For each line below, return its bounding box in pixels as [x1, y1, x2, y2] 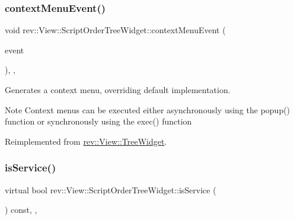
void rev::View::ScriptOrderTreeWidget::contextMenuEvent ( [5, 24, 226, 36]
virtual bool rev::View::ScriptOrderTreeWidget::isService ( [5, 183, 216, 196]
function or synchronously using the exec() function [5, 115, 192, 127]
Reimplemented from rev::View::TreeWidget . [5, 135, 167, 147]
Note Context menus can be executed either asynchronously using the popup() [5, 103, 290, 116]
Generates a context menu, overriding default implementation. [5, 84, 231, 95]
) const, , [5, 203, 37, 216]
